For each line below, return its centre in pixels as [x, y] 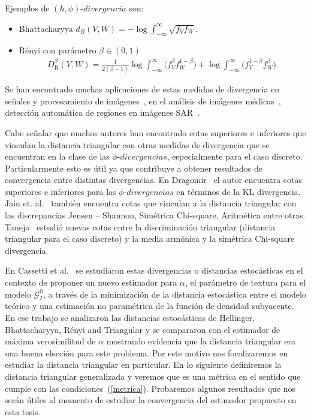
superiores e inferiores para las [61, 191]
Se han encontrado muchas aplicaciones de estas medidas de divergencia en [142, 89]
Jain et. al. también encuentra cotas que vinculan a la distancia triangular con [151, 203]
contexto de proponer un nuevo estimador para [91, 282]
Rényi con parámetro [58, 50]
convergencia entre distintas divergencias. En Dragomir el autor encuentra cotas [154, 180]
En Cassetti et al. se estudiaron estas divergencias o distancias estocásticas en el [154, 270]
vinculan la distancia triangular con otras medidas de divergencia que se [137, 144]
